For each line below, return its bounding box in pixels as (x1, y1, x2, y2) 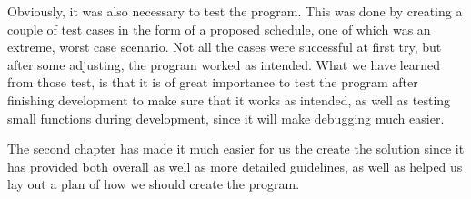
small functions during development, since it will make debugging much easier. (7, 108, 445, 127)
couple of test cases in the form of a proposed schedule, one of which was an (7, 19, 431, 38)
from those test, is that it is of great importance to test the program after (7, 73, 418, 92)
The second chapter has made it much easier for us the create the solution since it (7, 139, 465, 158)
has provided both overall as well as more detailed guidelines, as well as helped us (7, 156, 463, 175)
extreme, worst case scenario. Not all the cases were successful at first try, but (7, 37, 442, 56)
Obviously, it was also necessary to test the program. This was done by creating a (7, 2, 463, 20)
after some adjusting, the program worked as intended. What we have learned (7, 55, 441, 74)
